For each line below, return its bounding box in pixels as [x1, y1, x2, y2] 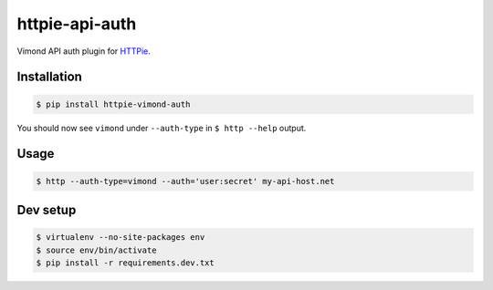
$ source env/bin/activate [36, 244, 157, 255]
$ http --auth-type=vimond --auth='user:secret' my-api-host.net [36, 176, 335, 186]
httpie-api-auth [16, 14, 137, 34]
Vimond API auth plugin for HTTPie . [16, 46, 151, 57]
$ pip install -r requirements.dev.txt [36, 257, 215, 268]
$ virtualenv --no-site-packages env [36, 233, 205, 243]
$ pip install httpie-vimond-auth [36, 98, 191, 109]
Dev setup [16, 202, 77, 218]
